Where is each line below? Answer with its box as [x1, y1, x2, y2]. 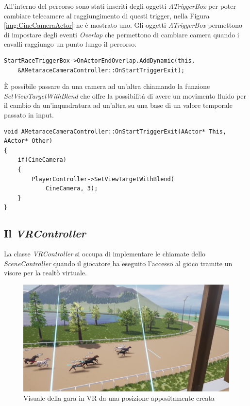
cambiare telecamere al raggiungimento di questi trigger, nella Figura [4, 10, 210, 20]
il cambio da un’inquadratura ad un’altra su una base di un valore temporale [4, 100, 233, 110]
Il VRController [4, 226, 86, 241]
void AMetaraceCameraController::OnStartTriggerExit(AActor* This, [4, 128, 227, 135]
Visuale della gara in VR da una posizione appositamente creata [23, 393, 215, 403]
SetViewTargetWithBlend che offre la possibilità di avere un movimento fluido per [4, 90, 247, 101]
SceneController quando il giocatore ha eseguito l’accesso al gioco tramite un [4, 258, 233, 268]
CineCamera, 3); [45, 185, 98, 192]
